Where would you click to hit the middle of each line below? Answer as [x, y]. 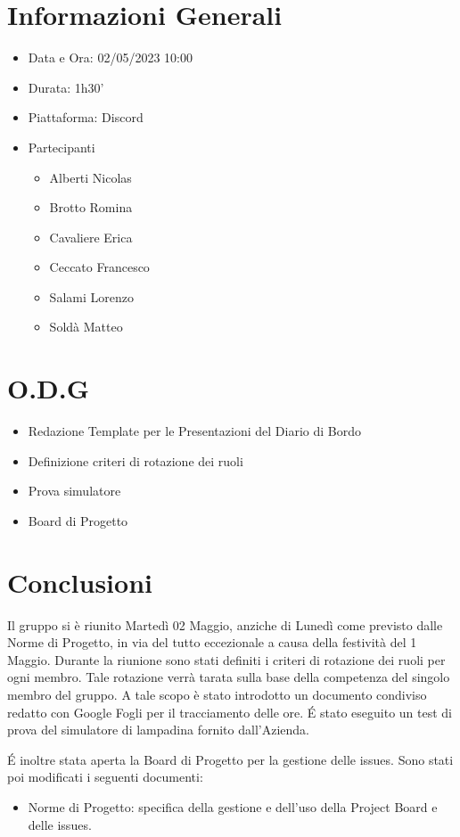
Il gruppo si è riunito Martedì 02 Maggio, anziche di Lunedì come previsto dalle [225, 624]
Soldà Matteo [86, 327]
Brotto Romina [91, 207]
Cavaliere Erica [91, 237]
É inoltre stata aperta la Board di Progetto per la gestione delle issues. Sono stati [230, 759]
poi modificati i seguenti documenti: [105, 777]
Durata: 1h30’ [66, 87]
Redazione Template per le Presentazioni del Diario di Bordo [194, 431]
